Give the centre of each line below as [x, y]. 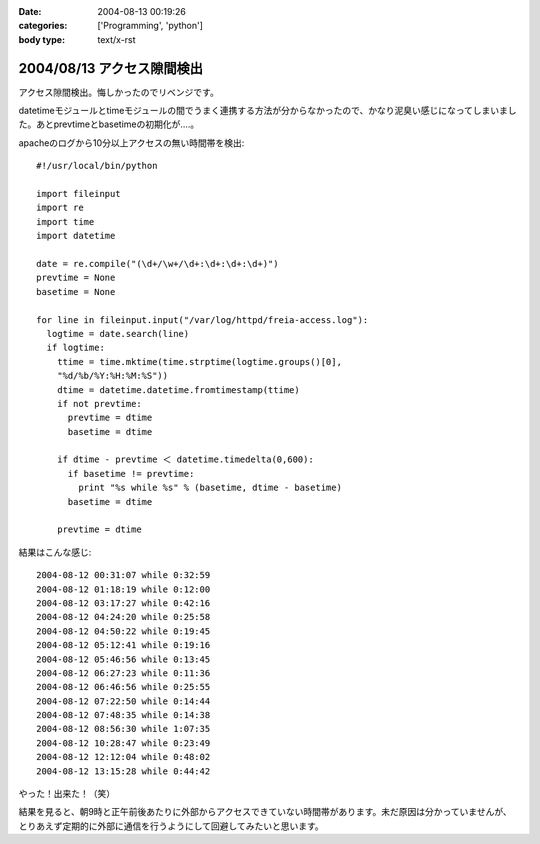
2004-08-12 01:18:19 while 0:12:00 [123, 589]
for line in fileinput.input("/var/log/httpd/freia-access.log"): [202, 319]
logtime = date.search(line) [118, 333]
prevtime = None [76, 278]
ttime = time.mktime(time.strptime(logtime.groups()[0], [199, 361]
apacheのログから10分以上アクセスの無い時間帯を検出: [131, 142]
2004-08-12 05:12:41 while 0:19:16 [123, 645]
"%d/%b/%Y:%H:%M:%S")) [112, 376]
